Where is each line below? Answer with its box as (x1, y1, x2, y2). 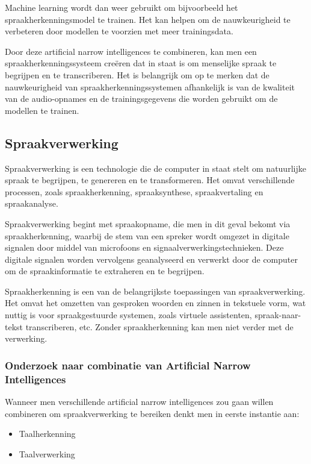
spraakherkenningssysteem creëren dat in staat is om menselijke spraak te (5, 57, 277, 69)
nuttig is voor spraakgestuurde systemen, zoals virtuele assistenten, (5, 309, 252, 321)
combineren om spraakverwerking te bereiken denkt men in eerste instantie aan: (5, 407, 300, 419)
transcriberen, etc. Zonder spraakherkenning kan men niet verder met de (25, 320, 294, 333)
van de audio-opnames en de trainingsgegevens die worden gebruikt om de (5, 92, 278, 105)
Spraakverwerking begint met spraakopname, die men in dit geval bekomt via (5, 217, 291, 230)
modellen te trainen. (5, 104, 79, 116)
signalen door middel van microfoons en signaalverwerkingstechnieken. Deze (5, 241, 284, 254)
